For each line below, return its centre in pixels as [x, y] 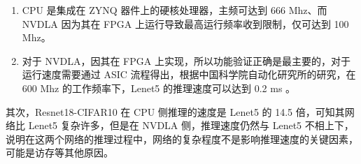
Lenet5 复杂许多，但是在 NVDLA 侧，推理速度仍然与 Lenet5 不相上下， [191, 125]
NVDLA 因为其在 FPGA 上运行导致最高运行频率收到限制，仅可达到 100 [185, 23]
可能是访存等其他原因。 [59, 152]
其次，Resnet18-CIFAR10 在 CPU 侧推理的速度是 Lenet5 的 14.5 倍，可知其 [175, 111]
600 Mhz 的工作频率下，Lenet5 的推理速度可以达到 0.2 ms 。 [159, 88]
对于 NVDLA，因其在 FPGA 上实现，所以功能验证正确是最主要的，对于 [186, 60]
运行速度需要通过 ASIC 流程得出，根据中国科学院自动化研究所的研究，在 [189, 74]
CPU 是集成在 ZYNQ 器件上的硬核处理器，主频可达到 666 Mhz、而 [175, 10]
